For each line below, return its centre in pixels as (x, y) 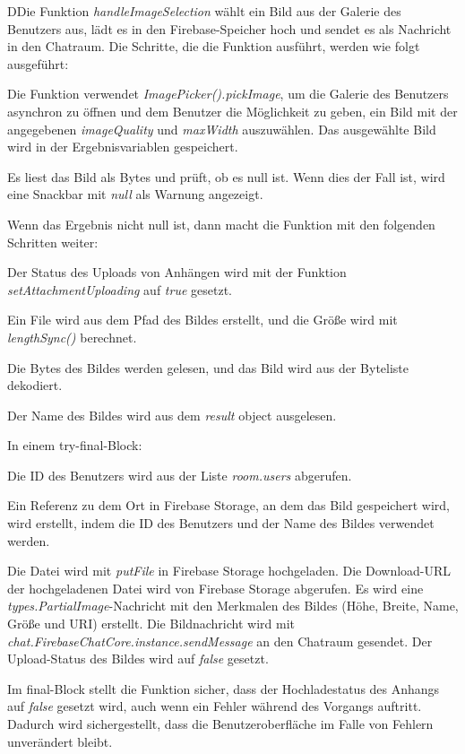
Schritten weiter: (53, 242)
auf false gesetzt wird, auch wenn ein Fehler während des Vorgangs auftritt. (215, 706)
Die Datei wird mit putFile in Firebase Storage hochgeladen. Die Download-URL (229, 571)
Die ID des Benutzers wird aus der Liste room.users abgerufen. (180, 475)
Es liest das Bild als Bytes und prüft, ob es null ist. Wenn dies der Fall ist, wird (226, 176)
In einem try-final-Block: (75, 445)
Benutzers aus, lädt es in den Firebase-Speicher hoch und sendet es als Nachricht (229, 28)
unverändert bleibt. (60, 741)
